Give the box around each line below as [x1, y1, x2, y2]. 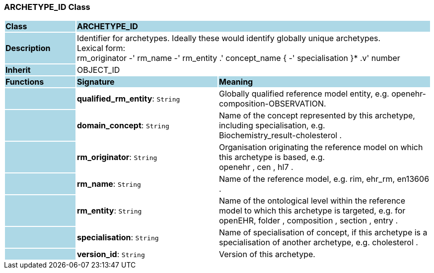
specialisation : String [76, 232, 159, 243]
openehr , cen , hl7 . [218, 162, 293, 172]
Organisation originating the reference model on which [218, 142, 423, 153]
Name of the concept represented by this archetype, [218, 110, 415, 121]
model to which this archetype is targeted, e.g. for [218, 206, 406, 216]
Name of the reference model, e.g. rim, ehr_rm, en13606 [218, 174, 430, 184]
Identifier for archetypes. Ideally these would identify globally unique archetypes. [76, 33, 381, 44]
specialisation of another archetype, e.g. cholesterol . [218, 237, 418, 248]
